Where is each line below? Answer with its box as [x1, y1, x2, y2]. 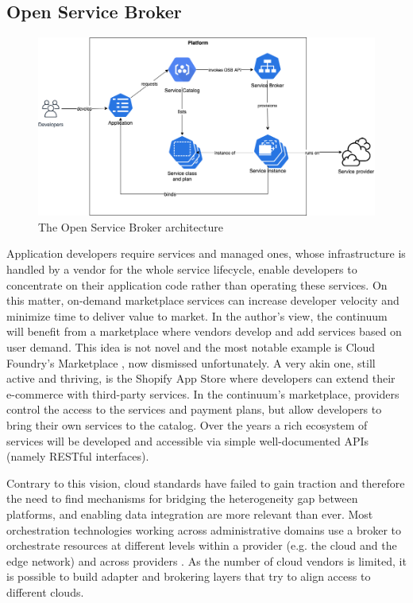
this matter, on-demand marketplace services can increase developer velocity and [6, 292, 399, 309]
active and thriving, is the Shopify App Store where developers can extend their [6, 370, 396, 387]
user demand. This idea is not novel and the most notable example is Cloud [6, 339, 375, 356]
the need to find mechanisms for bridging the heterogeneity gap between [6, 490, 358, 507]
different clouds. [6, 583, 84, 600]
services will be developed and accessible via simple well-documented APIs [6, 432, 369, 449]
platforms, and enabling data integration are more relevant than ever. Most [6, 505, 373, 522]
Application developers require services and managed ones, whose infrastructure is [6, 245, 406, 262]
